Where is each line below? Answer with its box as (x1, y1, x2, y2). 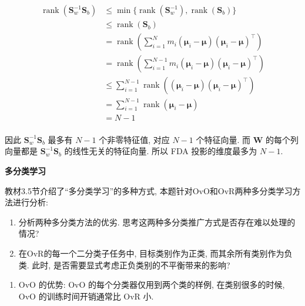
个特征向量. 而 (196, 133, 251, 145)
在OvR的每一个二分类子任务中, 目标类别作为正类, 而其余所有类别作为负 (18, 247, 293, 259)
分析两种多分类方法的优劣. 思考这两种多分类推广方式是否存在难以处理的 (18, 215, 296, 228)
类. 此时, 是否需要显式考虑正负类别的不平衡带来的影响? (18, 258, 230, 271)
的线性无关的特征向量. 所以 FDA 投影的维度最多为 (64, 145, 257, 157)
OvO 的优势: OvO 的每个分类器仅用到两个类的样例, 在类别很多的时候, (18, 278, 285, 291)
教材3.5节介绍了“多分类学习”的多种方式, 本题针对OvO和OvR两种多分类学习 (5, 184, 293, 197)
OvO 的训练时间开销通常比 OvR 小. (18, 290, 154, 302)
